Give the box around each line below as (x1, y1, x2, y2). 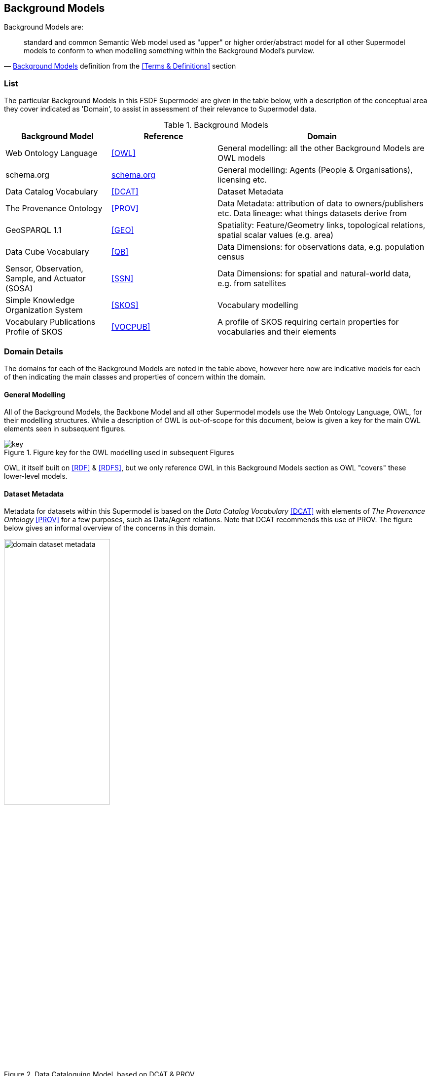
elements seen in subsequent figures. (4, 424, 126, 433)
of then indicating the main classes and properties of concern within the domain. (4, 372, 266, 381)
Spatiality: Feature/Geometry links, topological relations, (217, 220, 426, 231)
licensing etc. (217, 175, 267, 185)
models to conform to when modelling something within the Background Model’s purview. (24, 46, 315, 55)
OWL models (217, 153, 265, 163)
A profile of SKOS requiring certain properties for (217, 317, 399, 327)
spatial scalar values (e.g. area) (217, 230, 334, 240)
